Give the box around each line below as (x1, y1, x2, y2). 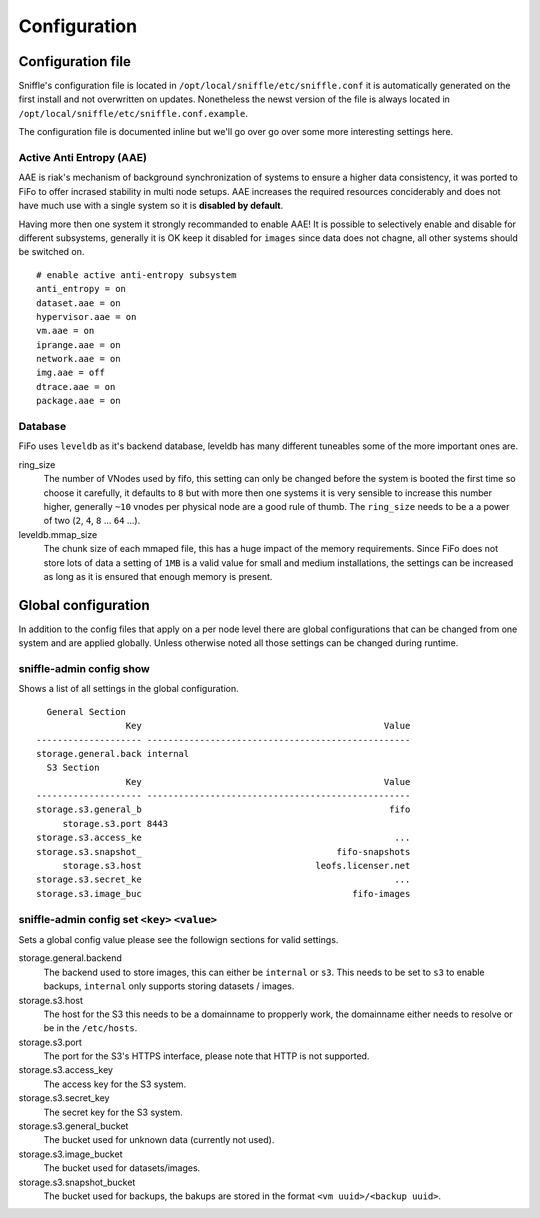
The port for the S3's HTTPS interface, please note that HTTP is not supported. (43, 1050, 370, 1062)
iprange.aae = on (36, 339, 121, 350)
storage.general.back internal (36, 748, 190, 759)
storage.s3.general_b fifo (36, 804, 411, 815)
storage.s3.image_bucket (18, 1148, 123, 1160)
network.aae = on (36, 353, 121, 365)
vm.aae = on (36, 325, 95, 337)
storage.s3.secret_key (18, 1092, 110, 1104)
